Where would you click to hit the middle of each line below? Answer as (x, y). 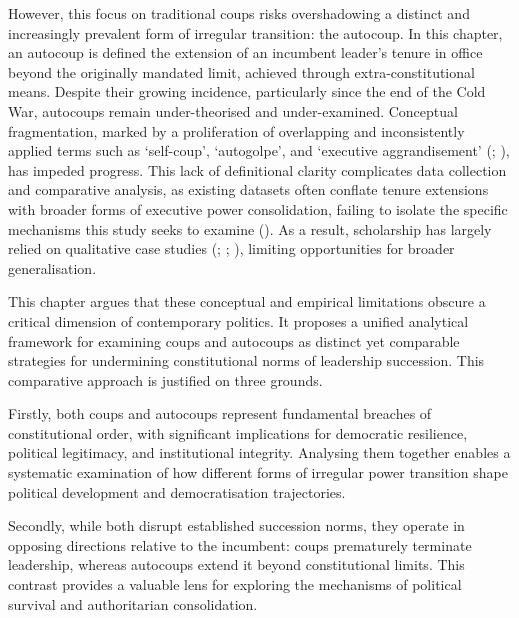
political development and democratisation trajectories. (177, 491)
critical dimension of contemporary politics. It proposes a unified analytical (238, 320)
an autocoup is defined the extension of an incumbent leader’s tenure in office (245, 52)
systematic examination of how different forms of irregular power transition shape (258, 472)
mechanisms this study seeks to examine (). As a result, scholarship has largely (250, 228)
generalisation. (52, 267)
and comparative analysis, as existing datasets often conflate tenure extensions (248, 189)
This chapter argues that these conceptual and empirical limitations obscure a (247, 301)
